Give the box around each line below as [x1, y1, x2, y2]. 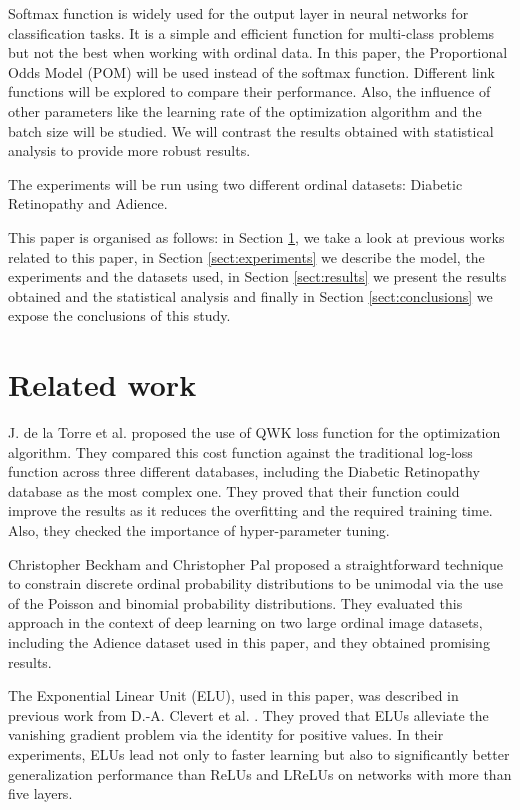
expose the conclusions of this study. [8, 305, 231, 326]
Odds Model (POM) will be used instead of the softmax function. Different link [8, 61, 495, 82]
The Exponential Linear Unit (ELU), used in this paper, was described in [8, 685, 459, 706]
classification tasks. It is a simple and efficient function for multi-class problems [8, 22, 495, 43]
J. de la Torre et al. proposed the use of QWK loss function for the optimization [8, 422, 501, 443]
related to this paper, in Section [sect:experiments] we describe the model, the [8, 246, 485, 267]
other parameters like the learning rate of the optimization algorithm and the [8, 100, 482, 121]
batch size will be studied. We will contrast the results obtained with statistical [8, 120, 494, 141]
